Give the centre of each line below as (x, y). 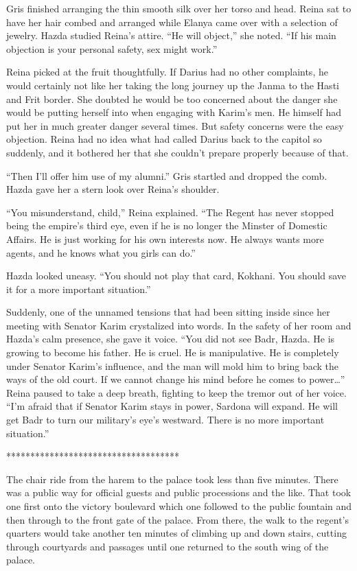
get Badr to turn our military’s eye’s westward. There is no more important (165, 420)
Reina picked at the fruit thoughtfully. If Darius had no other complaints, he (167, 72)
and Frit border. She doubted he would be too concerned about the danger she (172, 98)
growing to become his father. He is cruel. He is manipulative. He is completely (173, 352)
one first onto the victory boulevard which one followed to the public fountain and (179, 506)
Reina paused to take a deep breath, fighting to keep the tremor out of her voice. (176, 392)
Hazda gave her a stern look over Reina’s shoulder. (113, 189)
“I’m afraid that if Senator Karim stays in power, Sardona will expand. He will (172, 406)
